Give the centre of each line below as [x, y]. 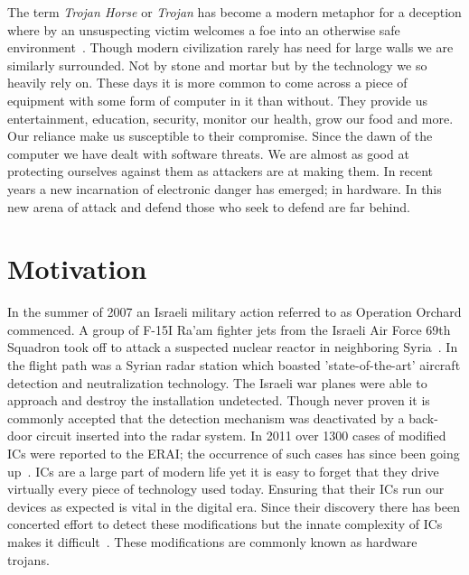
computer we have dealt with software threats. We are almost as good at [208, 153]
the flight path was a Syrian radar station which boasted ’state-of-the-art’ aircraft [234, 365]
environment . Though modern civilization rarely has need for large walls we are [230, 47]
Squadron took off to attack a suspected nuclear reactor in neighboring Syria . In [233, 347]
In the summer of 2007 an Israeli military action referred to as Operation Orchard [234, 312]
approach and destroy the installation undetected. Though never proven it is [219, 400]
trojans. [28, 559]
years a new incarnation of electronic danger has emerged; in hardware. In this [225, 188]
